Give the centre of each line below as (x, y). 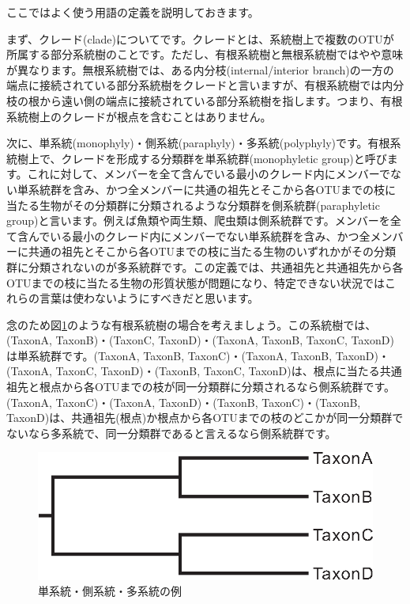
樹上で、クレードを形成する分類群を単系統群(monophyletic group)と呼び (202, 158)
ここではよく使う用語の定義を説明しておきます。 (133, 12)
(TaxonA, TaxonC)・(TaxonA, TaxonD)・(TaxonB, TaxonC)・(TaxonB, (184, 402)
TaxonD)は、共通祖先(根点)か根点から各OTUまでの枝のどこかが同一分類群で (205, 418)
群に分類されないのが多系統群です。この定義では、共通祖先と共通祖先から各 (205, 266)
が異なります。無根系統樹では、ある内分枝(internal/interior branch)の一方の (200, 69)
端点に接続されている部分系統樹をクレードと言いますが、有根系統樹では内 (200, 85)
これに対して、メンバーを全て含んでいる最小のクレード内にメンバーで (209, 174)
